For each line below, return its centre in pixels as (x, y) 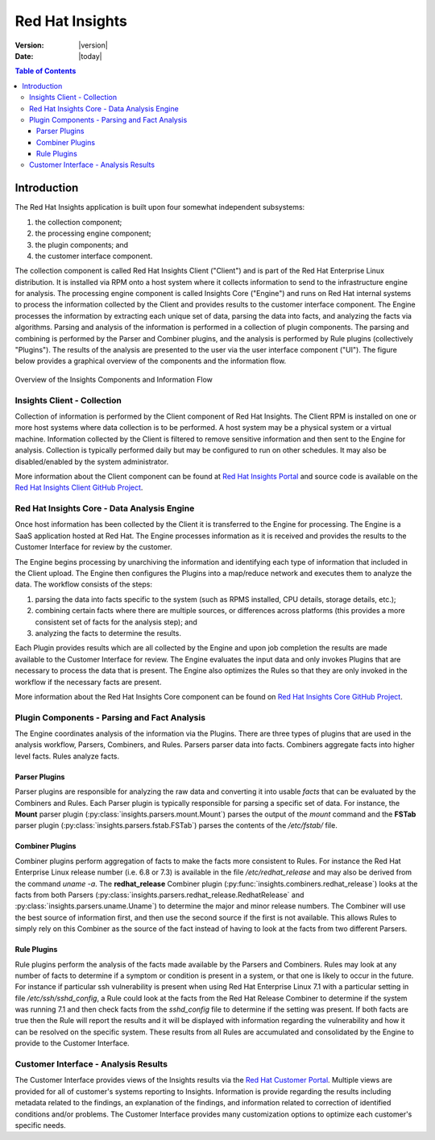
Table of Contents (46, 71)
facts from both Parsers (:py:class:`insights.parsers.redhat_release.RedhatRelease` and (159, 895)
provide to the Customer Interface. (72, 1043)
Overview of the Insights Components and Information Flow (114, 379)
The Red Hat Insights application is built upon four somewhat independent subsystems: (160, 207)
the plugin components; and (82, 244)
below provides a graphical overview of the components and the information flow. (151, 361)
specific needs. (40, 1125)
